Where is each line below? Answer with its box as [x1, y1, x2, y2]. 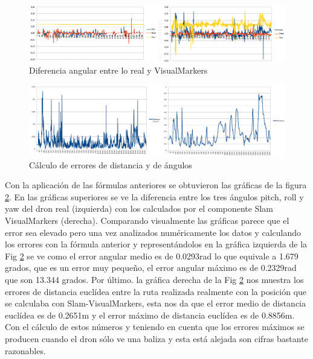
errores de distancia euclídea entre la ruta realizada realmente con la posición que [5, 285, 307, 297]
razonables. [5, 344, 46, 357]
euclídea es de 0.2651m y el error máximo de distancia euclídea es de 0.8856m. [5, 308, 295, 321]
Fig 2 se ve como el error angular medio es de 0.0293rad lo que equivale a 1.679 [5, 249, 298, 262]
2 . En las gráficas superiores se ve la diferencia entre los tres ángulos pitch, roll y [5, 190, 304, 203]
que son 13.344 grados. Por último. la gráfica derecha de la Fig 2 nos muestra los [5, 273, 304, 285]
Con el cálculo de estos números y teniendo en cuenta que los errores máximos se [5, 320, 305, 333]
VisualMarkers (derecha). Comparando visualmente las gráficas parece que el [5, 214, 289, 226]
